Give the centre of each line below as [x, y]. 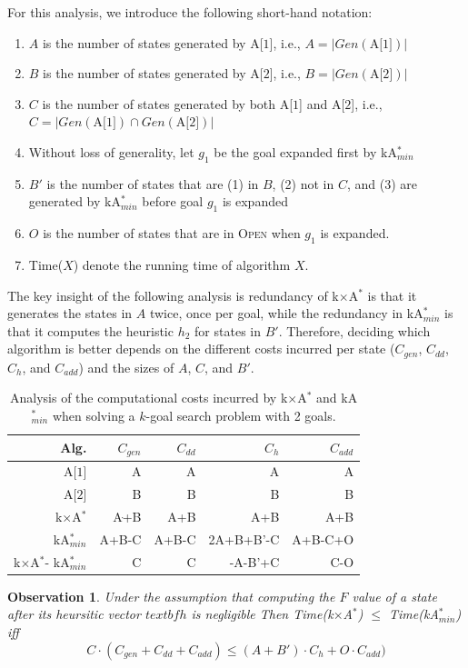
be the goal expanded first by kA [305, 151]
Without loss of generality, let [111, 151]
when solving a [94, 415]
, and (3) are [382, 183]
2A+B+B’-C [244, 538]
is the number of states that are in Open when [172, 233]
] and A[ [322, 103]
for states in [228, 330]
